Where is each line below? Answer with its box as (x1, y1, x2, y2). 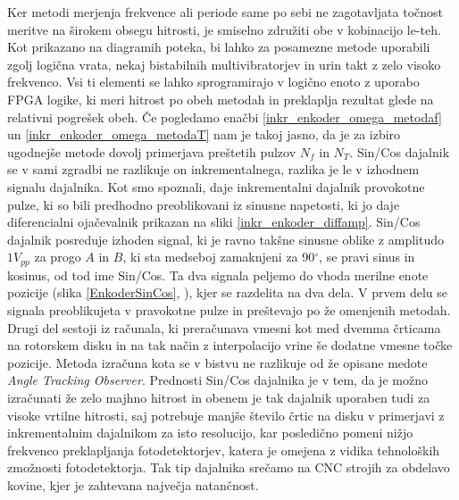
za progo (34, 247, 81, 266)
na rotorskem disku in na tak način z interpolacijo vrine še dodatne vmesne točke (7, 336, 453, 354)
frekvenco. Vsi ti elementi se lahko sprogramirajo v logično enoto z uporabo (7, 72, 420, 91)
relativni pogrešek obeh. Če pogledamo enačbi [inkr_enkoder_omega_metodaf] (7, 107, 442, 126)
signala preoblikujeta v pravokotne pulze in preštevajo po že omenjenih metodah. (7, 300, 451, 319)
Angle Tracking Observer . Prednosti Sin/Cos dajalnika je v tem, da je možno (7, 371, 428, 389)
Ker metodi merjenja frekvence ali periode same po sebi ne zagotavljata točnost (7, 3, 444, 21)
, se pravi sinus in (319, 247, 415, 266)
